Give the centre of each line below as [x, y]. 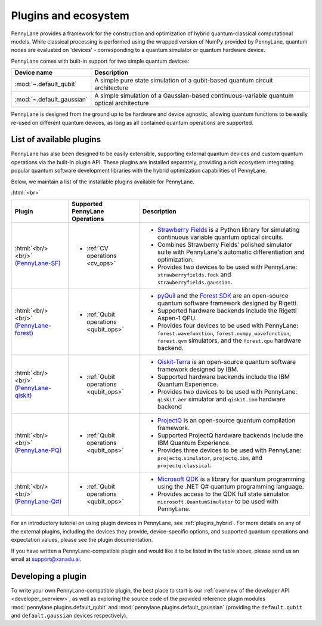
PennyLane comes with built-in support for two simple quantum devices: [100, 61]
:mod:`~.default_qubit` [46, 84]
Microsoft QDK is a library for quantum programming [231, 479]
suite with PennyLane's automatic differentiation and [231, 252]
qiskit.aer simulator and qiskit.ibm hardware [221, 399]
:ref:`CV [97, 248]
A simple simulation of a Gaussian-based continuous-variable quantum [194, 96]
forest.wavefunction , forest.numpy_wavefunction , [224, 333]
